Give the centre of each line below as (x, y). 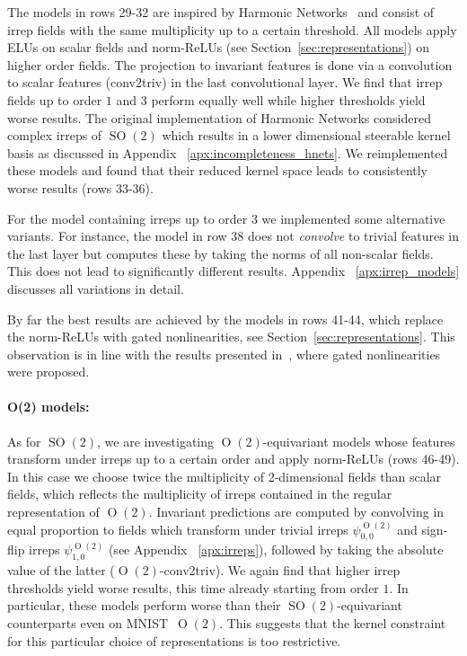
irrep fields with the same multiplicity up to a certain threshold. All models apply (232, 29)
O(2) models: (48, 407)
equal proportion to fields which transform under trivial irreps (178, 529)
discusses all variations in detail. (96, 288)
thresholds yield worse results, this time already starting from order (193, 587)
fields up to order (55, 99)
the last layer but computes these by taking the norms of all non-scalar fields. (220, 253)
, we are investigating (156, 441)
